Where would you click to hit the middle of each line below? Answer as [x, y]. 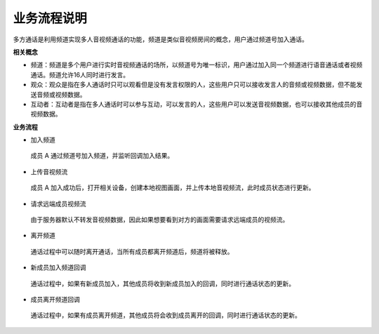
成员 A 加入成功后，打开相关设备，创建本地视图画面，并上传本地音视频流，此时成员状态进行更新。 [173, 188]
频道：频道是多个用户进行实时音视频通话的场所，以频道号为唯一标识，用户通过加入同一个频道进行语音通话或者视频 [197, 65]
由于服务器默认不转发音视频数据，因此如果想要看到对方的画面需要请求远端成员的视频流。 [160, 220]
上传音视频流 [49, 172]
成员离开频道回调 [55, 299]
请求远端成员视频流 [58, 204]
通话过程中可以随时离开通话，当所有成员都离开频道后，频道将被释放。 [132, 251]
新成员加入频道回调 [58, 268]
